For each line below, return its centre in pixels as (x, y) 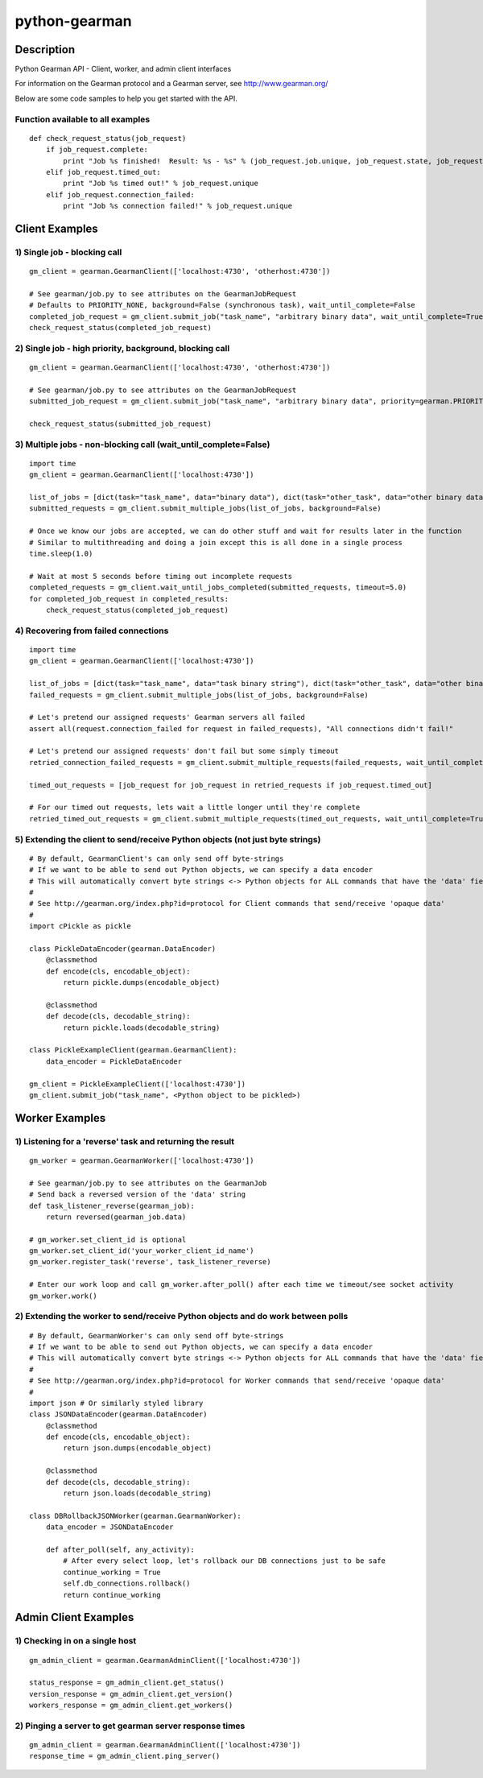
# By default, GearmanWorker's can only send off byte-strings (157, 1336)
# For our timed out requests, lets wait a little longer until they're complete (195, 808)
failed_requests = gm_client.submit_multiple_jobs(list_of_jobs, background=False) (199, 695)
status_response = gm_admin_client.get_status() (127, 1683)
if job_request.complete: (97, 150)
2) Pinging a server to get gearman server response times (130, 1726)
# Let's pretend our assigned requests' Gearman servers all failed (167, 717)
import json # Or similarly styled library (116, 1403)
